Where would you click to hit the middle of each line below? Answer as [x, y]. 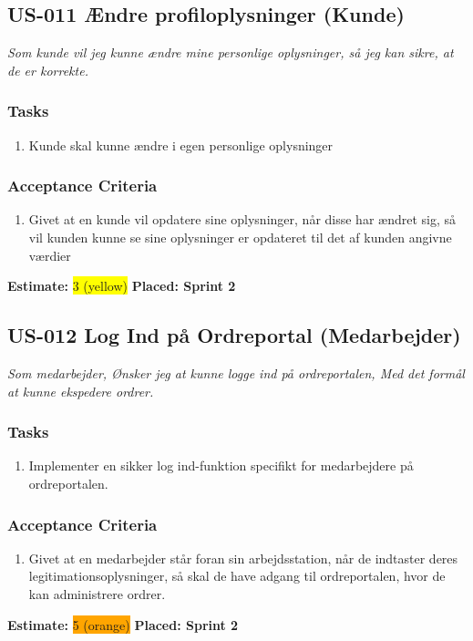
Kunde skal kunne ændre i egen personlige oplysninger [181, 145]
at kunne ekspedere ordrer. [81, 391]
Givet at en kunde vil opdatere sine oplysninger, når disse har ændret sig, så [242, 219]
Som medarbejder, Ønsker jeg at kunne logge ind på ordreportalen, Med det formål [236, 373]
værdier [50, 255]
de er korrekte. [48, 70]
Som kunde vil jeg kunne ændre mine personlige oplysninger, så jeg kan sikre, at [231, 52]
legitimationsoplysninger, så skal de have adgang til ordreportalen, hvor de [237, 576]
